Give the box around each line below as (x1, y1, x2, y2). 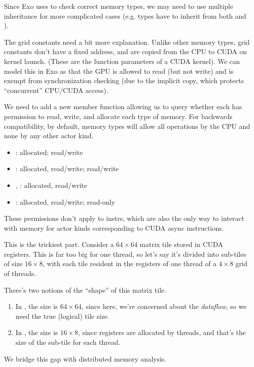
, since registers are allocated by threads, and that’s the (78, 327, 246, 337)
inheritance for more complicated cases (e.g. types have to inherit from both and (4, 10, 247, 21)
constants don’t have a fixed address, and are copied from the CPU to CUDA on (4, 46, 247, 57)
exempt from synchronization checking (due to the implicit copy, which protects (4, 75, 244, 86)
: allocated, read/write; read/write (15, 163, 119, 174)
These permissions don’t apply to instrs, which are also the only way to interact (4, 213, 245, 223)
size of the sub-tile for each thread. (15, 337, 120, 347)
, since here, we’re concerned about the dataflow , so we (82, 301, 247, 311)
